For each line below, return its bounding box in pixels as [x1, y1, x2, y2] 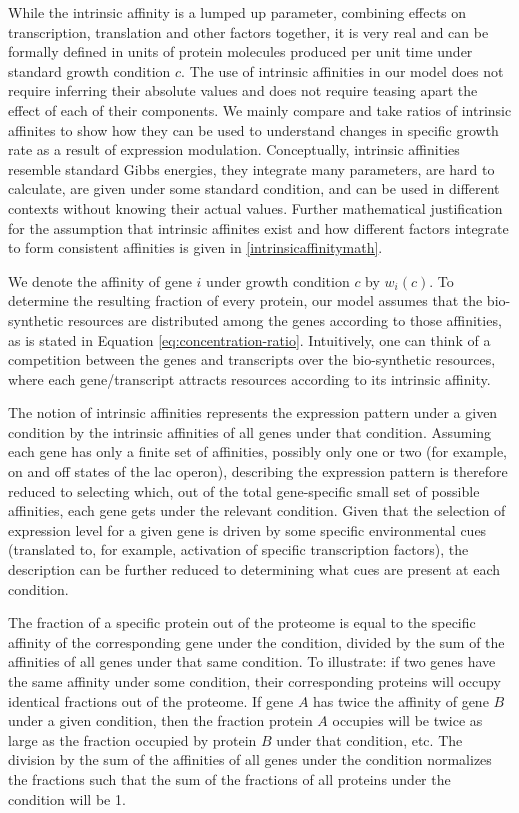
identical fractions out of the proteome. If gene [8, 690, 294, 711]
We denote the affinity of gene [8, 270, 192, 291]
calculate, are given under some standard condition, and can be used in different [8, 178, 500, 199]
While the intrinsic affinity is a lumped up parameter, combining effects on [8, 2, 467, 22]
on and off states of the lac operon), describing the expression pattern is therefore [8, 461, 508, 482]
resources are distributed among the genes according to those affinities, [67, 309, 502, 330]
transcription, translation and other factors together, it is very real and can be [8, 21, 489, 42]
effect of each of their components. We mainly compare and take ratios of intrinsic [8, 99, 512, 120]
